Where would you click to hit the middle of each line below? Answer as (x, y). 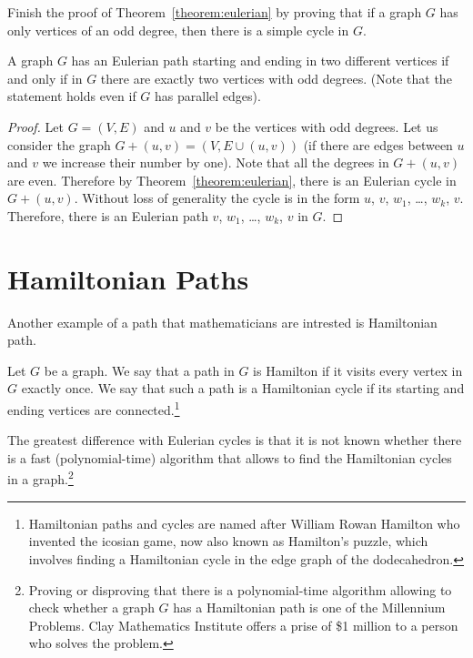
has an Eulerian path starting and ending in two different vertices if (260, 61)
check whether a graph (91, 607)
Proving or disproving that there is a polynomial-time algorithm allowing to (240, 589)
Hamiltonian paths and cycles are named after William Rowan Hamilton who (244, 523)
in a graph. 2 (40, 478)
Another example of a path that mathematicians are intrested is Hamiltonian (222, 322)
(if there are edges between (378, 144)
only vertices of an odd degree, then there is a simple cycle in (178, 30)
